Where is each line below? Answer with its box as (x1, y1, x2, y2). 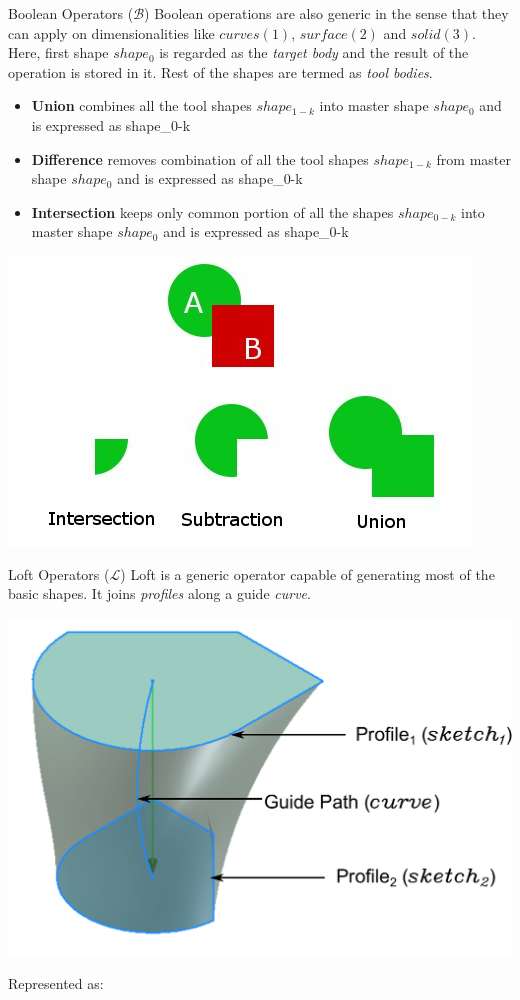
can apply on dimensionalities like (8, 22, 215, 43)
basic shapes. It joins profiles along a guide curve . (8, 583, 311, 604)
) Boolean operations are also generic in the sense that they (144, 3, 509, 23)
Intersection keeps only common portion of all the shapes (31, 201, 394, 222)
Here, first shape (8, 42, 109, 63)
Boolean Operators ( (8, 3, 134, 23)
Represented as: (8, 973, 104, 994)
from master (436, 148, 511, 169)
